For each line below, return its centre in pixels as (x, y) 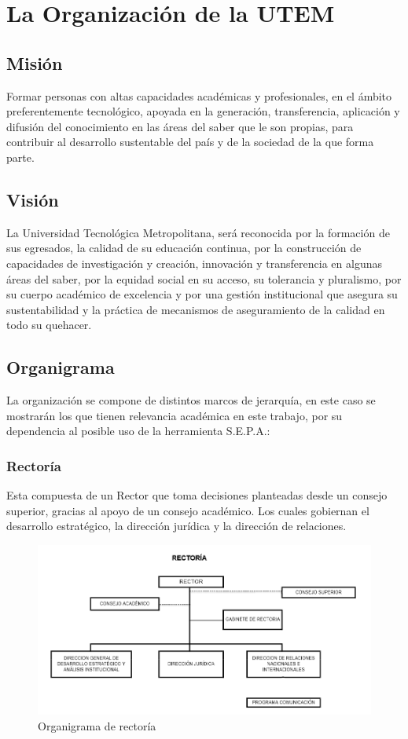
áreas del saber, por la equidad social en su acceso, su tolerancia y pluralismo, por (204, 278)
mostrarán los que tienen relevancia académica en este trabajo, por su (175, 415)
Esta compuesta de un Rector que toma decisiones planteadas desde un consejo (197, 495)
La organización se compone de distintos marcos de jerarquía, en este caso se (191, 400)
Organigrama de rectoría (97, 725)
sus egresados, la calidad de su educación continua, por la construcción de (184, 248)
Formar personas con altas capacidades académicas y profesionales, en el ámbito (199, 95)
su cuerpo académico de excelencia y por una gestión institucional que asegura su (202, 294)
